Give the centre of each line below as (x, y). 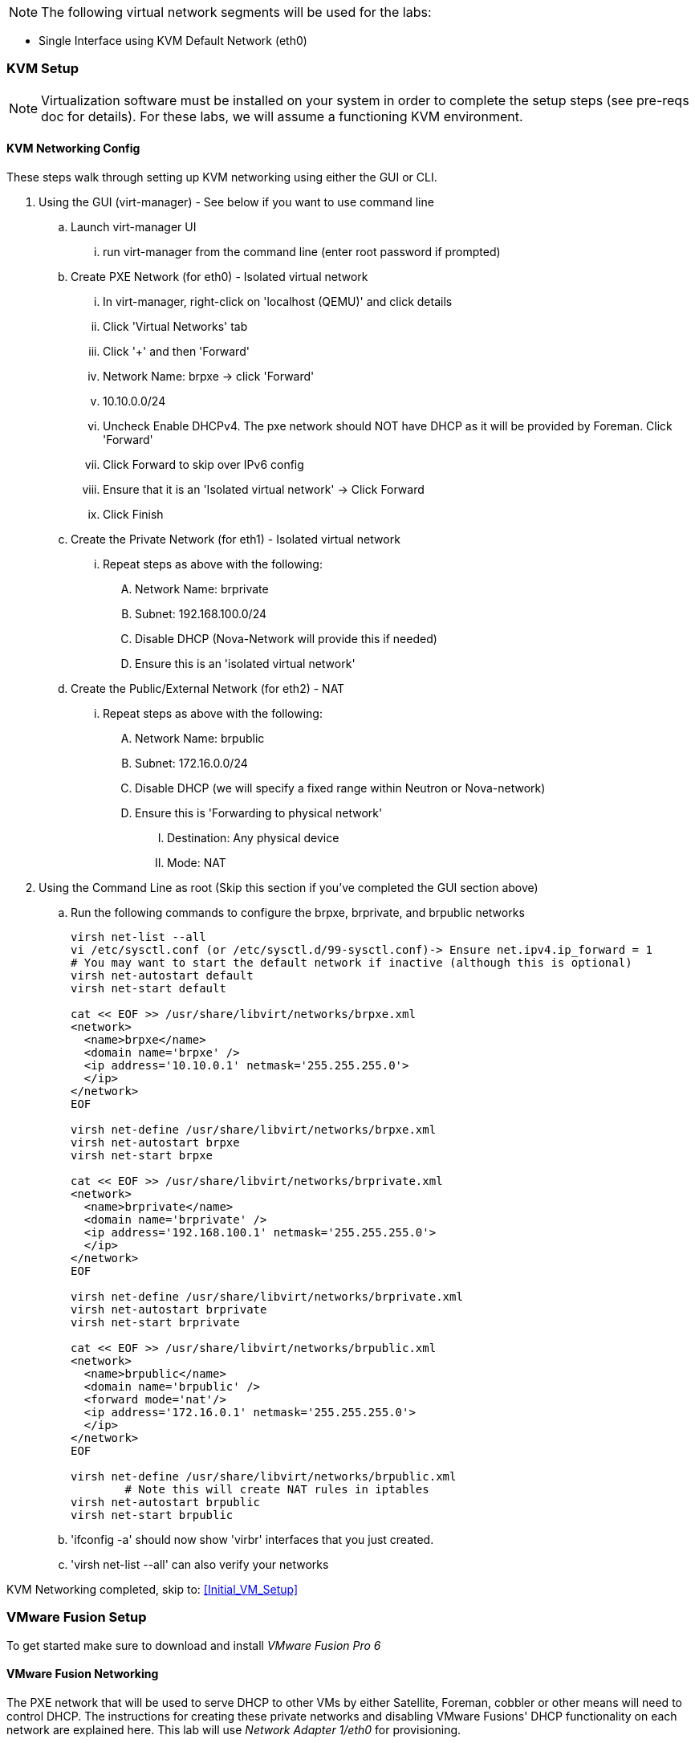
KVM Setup (43, 69)
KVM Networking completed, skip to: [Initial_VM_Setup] (152, 1589)
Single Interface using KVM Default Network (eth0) (173, 41)
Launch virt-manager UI (134, 226)
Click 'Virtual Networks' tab (175, 326)
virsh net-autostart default (162, 975)
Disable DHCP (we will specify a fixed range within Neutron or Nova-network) (340, 788)
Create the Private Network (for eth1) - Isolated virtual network (236, 539)
